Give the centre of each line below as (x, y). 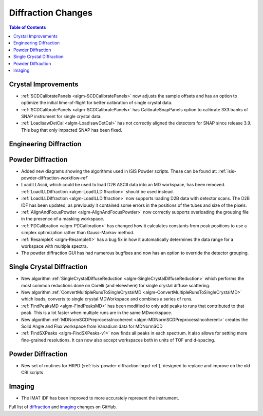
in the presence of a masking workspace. (63, 219)
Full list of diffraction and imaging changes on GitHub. (63, 407)
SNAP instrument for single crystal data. (61, 116)
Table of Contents (28, 27)
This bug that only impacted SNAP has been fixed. (72, 130)
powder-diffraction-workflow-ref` (55, 178)
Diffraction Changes (51, 13)
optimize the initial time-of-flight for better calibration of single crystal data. (97, 103)
